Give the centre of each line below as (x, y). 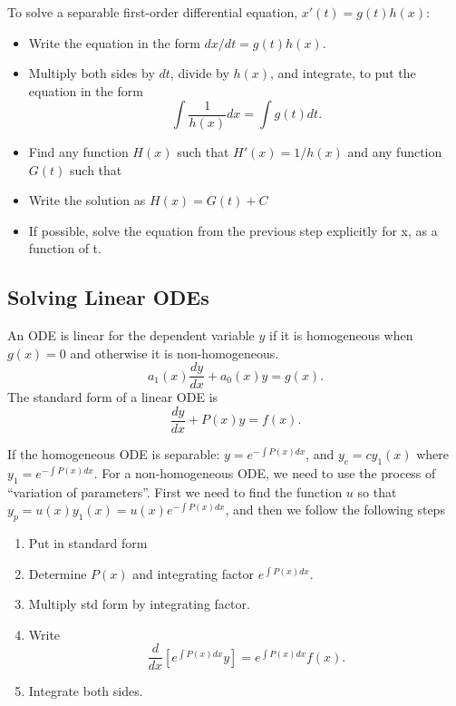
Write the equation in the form (114, 42)
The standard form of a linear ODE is (113, 397)
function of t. (65, 248)
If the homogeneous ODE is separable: (114, 454)
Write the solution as (87, 200)
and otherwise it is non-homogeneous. (175, 353)
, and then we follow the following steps (335, 510)
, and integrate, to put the (343, 73)
